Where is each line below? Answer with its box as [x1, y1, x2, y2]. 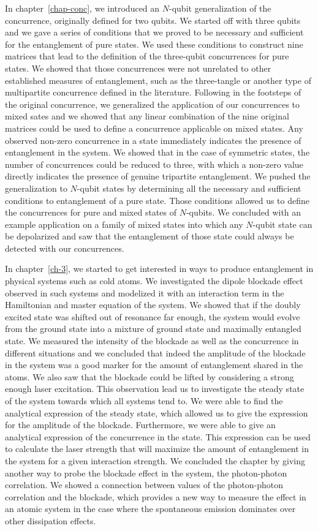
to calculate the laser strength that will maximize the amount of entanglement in [5, 442, 309, 455]
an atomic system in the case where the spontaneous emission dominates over [5, 502, 296, 515]
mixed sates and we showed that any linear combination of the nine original [5, 110, 289, 122]
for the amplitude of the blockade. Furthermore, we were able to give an [5, 418, 276, 431]
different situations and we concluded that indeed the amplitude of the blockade [5, 346, 306, 359]
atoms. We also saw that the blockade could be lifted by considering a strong [5, 370, 294, 383]
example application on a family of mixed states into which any [5, 217, 243, 230]
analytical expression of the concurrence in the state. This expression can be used [5, 430, 311, 443]
